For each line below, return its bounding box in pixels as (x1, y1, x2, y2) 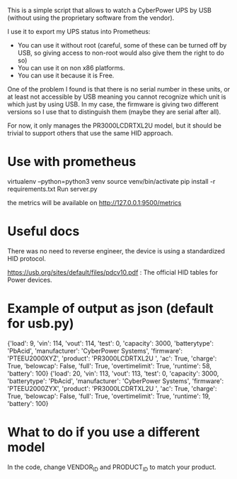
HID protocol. (7, 254, 46, 263)
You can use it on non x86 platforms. (17, 64, 125, 72)
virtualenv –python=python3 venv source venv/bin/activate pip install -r (7, 177, 216, 185)
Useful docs (7, 224, 80, 240)
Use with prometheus (7, 154, 137, 170)
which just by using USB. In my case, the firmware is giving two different (7, 100, 219, 109)
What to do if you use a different (7, 424, 200, 440)
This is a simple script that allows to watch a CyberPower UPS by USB (7, 6, 212, 14)
